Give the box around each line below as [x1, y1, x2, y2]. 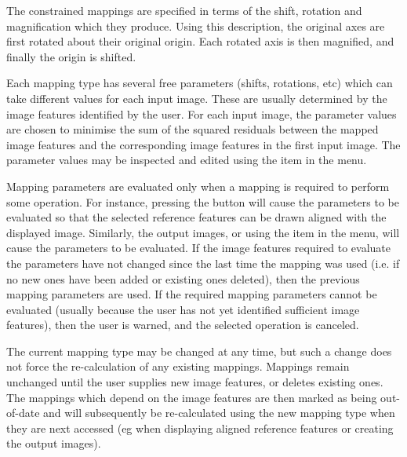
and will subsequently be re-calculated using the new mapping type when [43, 404, 395, 421]
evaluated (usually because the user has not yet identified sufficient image [6, 301, 360, 317]
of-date [6, 404, 40, 421]
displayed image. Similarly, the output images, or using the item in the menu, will [6, 224, 400, 240]
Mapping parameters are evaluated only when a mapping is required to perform [6, 177, 390, 194]
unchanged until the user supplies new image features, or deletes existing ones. [6, 374, 383, 390]
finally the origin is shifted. [6, 48, 136, 64]
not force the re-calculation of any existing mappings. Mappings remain [6, 358, 350, 375]
